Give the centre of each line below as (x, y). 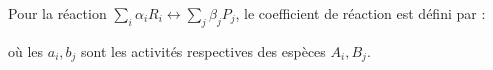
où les (26, 50)
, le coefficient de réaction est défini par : (360, 13)
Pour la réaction (57, 13)
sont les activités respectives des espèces (203, 50)
